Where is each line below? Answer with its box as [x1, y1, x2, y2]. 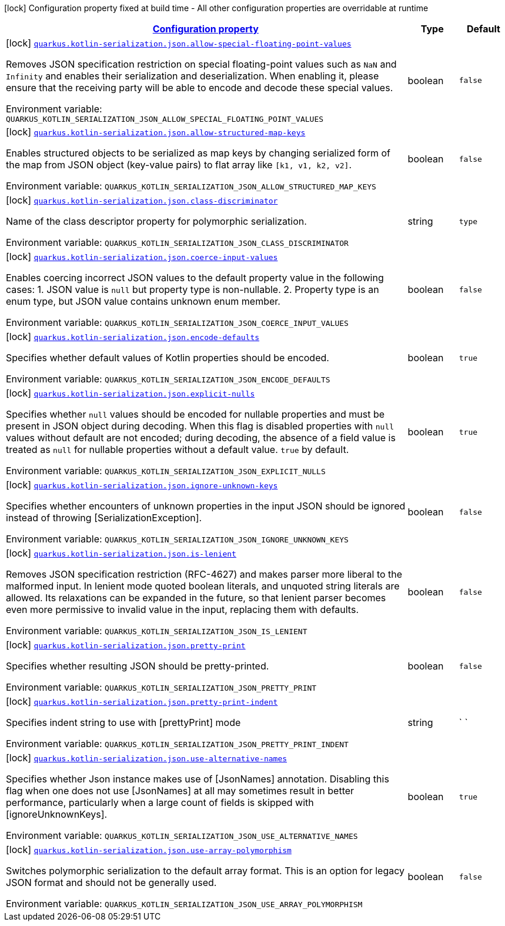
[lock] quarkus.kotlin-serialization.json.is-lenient [6, 547, 236, 559]
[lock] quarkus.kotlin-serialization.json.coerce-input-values [6, 251, 278, 262]
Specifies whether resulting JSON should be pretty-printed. [6, 660, 269, 672]
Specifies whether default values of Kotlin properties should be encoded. [6, 352, 329, 364]
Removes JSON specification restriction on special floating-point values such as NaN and [6, 58, 397, 70]
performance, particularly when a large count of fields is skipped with [6, 797, 314, 808]
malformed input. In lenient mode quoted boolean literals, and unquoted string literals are [6, 580, 400, 592]
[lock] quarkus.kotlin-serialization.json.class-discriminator [6, 194, 278, 206]
